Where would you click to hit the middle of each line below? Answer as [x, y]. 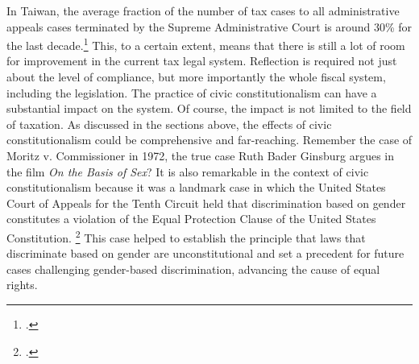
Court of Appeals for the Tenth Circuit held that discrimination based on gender [206, 203]
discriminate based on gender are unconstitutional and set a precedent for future [205, 253]
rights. [22, 285]
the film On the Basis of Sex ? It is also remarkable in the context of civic [188, 171]
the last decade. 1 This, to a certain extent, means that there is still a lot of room [206, 44]
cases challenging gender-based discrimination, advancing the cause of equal [193, 269]
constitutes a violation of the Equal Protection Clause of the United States [191, 219]
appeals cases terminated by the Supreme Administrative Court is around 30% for [209, 26]
